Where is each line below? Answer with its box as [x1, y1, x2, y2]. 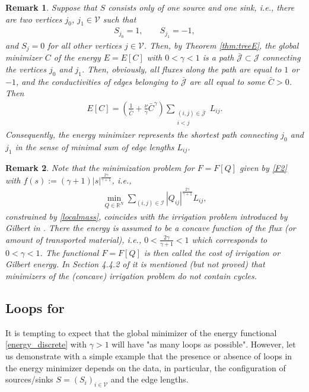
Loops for [5, 298, 65, 317]
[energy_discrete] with [5, 338, 87, 350]
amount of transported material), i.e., [5, 233, 142, 245]
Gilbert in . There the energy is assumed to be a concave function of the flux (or [5, 222, 296, 234]
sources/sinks [5, 373, 53, 385]
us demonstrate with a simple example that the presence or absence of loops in [5, 349, 292, 362]
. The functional [40, 246, 99, 258]
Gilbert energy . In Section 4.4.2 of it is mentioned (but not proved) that [5, 258, 265, 270]
